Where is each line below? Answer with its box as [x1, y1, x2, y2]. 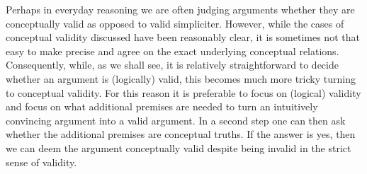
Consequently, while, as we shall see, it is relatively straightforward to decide [6, 57, 339, 72]
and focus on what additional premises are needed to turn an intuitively [6, 99, 318, 114]
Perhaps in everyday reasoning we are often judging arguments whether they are [6, 2, 355, 16]
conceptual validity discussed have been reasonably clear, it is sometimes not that [6, 30, 360, 45]
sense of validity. [6, 154, 77, 169]
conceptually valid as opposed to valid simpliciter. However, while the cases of [6, 16, 344, 30]
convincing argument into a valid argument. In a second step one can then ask [6, 112, 346, 127]
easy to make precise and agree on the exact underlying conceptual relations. [6, 43, 339, 58]
